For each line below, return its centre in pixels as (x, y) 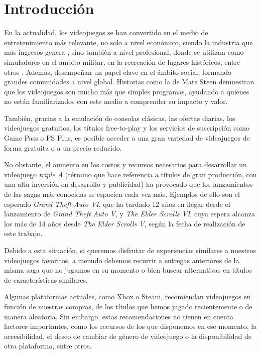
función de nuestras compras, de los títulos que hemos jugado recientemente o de (128, 306)
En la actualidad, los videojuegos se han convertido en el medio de (106, 32)
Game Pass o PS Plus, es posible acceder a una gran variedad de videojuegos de (127, 138)
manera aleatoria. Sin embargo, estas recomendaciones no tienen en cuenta (119, 316)
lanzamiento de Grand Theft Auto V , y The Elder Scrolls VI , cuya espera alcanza (129, 214)
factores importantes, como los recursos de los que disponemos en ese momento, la (130, 326)
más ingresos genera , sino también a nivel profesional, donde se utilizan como (124, 52)
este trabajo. (23, 233)
